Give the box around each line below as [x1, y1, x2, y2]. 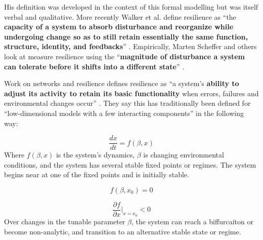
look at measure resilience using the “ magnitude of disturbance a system [4, 51, 245, 61]
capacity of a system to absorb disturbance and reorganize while [4, 21, 234, 32]
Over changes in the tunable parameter [4, 216, 125, 227]
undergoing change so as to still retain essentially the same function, [4, 31, 248, 42]
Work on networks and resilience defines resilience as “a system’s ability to [4, 78, 239, 89]
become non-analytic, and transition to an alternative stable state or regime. [4, 226, 241, 236]
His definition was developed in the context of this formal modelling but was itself [4, 2, 258, 12]
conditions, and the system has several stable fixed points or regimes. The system [4, 159, 256, 170]
